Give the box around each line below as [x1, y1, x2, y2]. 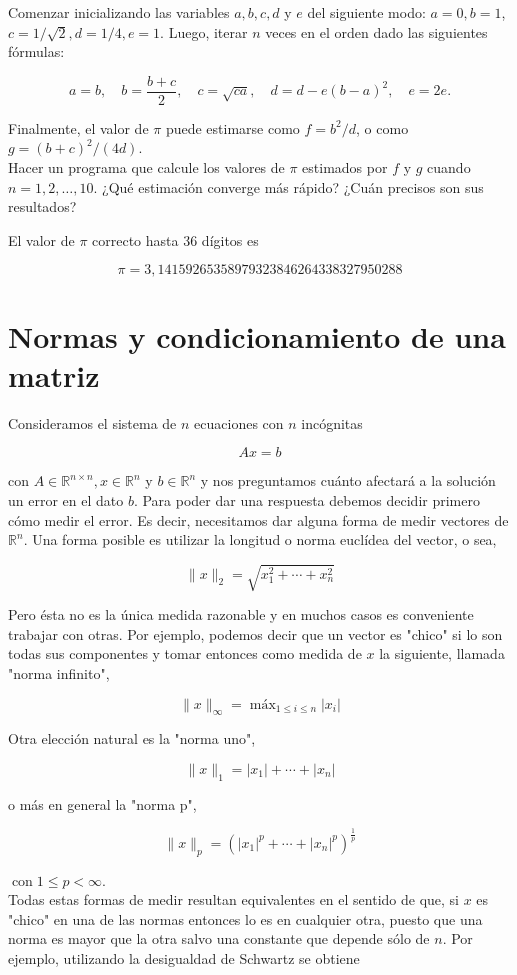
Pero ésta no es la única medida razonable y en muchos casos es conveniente [8, 604, 474, 625]
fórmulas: [8, 41, 65, 62]
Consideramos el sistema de [8, 412, 177, 433]
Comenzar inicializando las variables [8, 2, 230, 22]
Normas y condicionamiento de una [8, 315, 506, 356]
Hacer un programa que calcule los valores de [8, 157, 285, 178]
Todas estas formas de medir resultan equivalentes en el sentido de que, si [8, 889, 460, 910]
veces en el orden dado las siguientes [265, 21, 488, 42]
